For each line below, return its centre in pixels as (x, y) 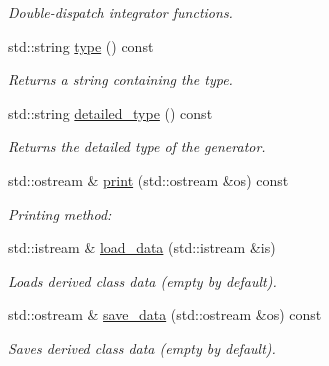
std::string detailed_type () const (110, 112)
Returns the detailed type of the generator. (137, 146)
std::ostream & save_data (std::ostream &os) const (165, 314)
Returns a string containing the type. (120, 79)
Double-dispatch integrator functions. (120, 12)
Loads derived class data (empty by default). (142, 280)
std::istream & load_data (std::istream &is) (142, 247)
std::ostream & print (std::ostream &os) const (148, 179)
